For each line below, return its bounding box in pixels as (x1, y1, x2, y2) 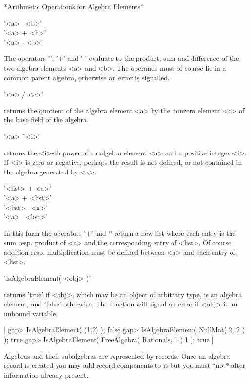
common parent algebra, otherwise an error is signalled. (4, 72, 170, 82)
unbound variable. (4, 308, 58, 318)
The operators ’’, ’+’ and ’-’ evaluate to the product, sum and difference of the (4, 53, 239, 63)
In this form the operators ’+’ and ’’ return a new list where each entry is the (4, 228, 236, 238)
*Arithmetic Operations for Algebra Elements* (4, 1, 144, 11)
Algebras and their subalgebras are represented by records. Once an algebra (4, 350, 230, 361)
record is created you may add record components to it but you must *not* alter (4, 360, 245, 370)
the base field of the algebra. (4, 115, 89, 125)
